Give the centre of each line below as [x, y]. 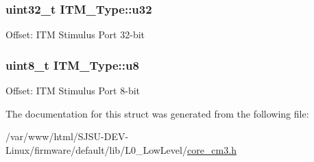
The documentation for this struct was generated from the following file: [157, 113]
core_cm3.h [212, 149]
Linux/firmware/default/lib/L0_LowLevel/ [96, 149]
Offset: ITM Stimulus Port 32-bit [75, 35]
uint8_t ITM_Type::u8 [72, 65]
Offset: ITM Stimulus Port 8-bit [73, 91]
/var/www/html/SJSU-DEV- [67, 136]
